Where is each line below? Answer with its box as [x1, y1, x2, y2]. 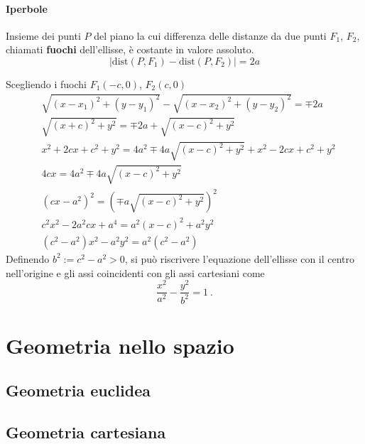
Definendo [6, 251, 50, 266]
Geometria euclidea [6, 379, 151, 401]
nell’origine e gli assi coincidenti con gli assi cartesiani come [6, 265, 265, 280]
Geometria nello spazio [6, 330, 234, 359]
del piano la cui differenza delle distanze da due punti [94, 28, 327, 43]
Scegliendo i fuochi [6, 76, 87, 91]
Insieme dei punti [6, 28, 81, 43]
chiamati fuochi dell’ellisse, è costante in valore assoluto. [6, 42, 254, 57]
